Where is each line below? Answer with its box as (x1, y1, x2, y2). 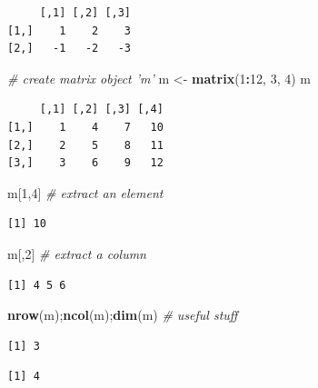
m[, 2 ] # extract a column (7, 244, 146, 263)
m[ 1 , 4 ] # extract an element (7, 183, 164, 202)
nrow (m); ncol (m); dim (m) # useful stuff (7, 305, 238, 324)
